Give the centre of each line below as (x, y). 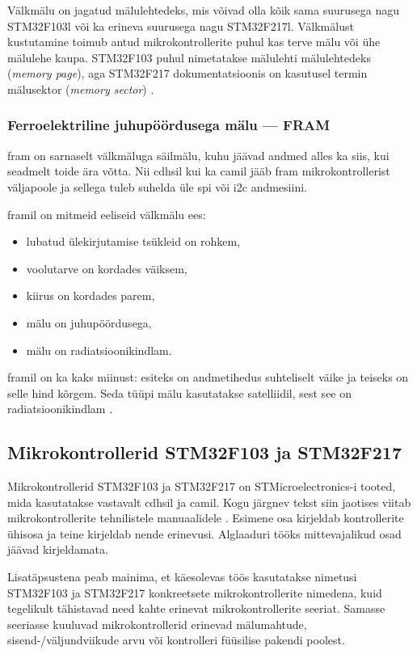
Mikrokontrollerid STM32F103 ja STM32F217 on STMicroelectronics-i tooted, (202, 486)
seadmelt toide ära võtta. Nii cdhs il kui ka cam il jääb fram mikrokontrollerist (199, 171)
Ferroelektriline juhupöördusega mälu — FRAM (169, 125)
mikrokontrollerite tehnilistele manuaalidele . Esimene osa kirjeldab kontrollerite (206, 518)
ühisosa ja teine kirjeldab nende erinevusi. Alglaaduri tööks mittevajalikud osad (204, 533)
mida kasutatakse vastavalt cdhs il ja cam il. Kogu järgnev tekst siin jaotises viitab (209, 502)
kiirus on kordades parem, (91, 295)
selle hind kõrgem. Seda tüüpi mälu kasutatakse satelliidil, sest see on (180, 392)
